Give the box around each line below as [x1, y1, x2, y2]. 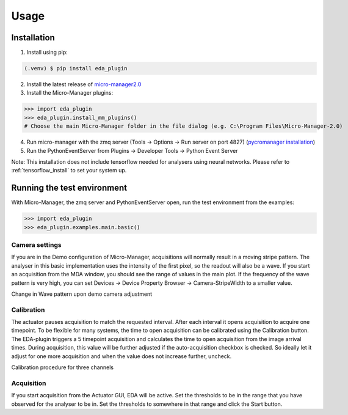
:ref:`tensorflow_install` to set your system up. [11, 167, 127, 174]
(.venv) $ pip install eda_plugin [24, 65, 128, 72]
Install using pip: [26, 49, 68, 56]
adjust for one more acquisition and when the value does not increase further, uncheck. [11, 352, 232, 360]
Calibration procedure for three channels [11, 364, 114, 371]
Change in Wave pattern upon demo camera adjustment [11, 290, 153, 298]
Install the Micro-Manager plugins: [26, 89, 114, 97]
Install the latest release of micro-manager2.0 [26, 81, 142, 88]
